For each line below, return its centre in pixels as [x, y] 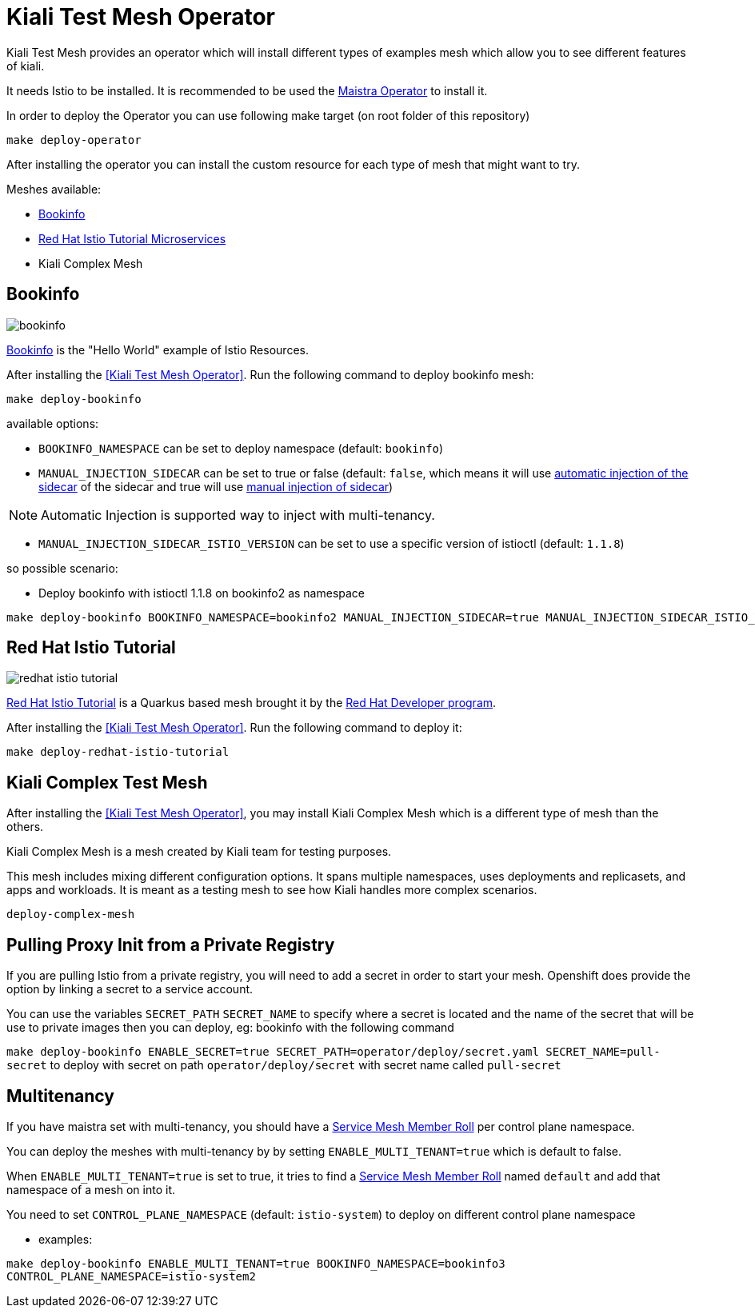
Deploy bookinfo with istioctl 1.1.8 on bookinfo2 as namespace [202, 593]
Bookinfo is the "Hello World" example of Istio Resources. [158, 349]
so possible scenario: [62, 568]
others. [25, 827]
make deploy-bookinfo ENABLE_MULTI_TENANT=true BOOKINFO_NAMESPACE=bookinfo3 [256, 1263]
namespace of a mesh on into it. [91, 1189]
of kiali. [26, 66]
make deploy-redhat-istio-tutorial [118, 752]
